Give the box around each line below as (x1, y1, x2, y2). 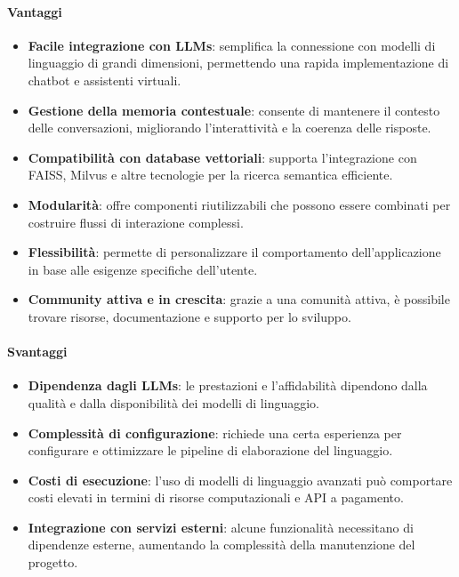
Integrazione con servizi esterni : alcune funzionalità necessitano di (28, 517, 414, 536)
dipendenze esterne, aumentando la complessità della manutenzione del (28, 535, 415, 554)
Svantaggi (7, 342, 68, 361)
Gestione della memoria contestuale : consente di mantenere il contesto (28, 100, 440, 119)
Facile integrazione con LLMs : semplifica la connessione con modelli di (28, 36, 436, 54)
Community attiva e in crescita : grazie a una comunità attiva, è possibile (28, 290, 450, 309)
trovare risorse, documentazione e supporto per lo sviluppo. (28, 307, 351, 325)
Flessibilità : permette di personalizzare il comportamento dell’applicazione (28, 243, 441, 261)
